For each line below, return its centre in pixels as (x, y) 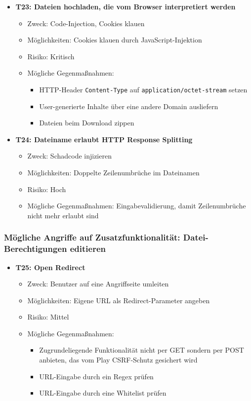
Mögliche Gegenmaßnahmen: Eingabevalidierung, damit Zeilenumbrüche (137, 206)
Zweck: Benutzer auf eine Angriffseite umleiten (98, 284)
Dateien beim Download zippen (87, 123)
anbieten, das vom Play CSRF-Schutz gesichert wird (118, 360)
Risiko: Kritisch (51, 56)
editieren (88, 249)
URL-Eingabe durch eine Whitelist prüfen (103, 393)
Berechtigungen (36, 249)
